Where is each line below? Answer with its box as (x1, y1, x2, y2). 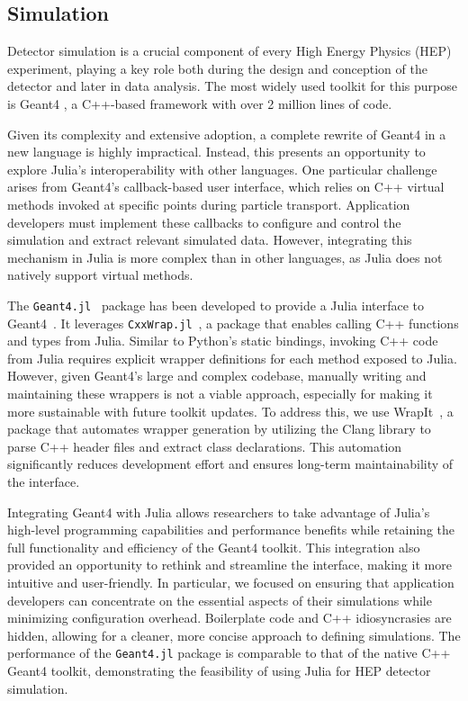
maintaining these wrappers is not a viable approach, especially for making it (7, 384, 433, 403)
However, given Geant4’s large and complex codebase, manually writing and (7, 366, 427, 385)
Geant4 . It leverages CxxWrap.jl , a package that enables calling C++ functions (7, 313, 459, 332)
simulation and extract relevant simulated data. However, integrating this (7, 230, 412, 249)
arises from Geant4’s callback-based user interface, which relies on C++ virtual (7, 177, 445, 196)
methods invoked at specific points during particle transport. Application (7, 194, 410, 213)
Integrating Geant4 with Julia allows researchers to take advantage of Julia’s (7, 502, 430, 521)
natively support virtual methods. (7, 265, 193, 284)
